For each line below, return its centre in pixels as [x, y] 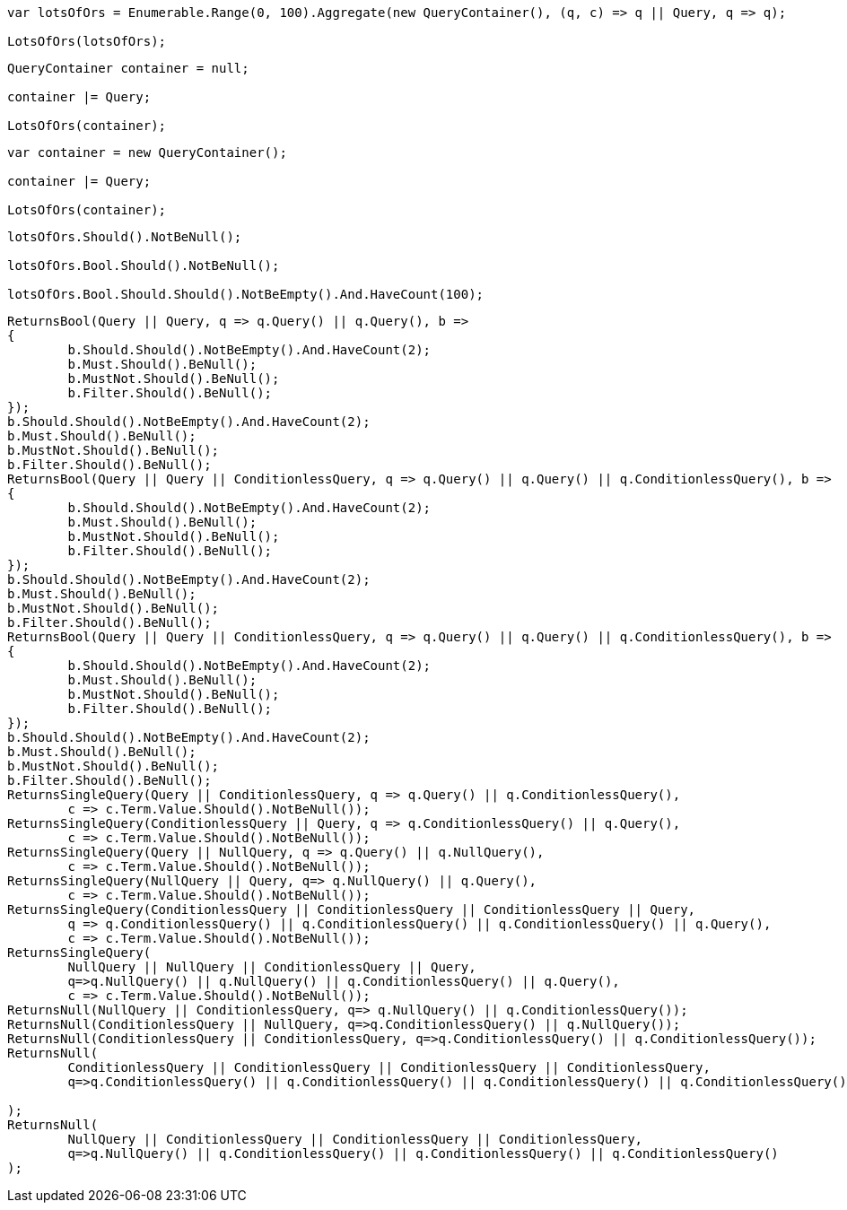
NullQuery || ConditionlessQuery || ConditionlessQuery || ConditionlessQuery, [355, 1139]
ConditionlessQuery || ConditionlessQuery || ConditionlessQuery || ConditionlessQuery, [389, 1067]
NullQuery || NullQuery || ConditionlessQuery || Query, [272, 967]
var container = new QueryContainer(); [147, 152]
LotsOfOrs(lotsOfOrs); [87, 41]
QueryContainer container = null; [128, 68]
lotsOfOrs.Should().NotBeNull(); [125, 237]
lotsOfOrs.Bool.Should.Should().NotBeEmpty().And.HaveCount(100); [246, 294]
